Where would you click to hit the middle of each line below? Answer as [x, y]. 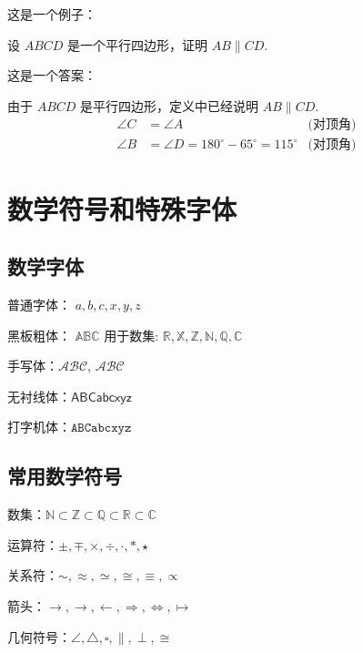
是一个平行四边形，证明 [138, 44]
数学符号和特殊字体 [122, 208]
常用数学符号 [65, 476]
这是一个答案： [52, 75]
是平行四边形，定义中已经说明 [170, 105]
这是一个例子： [52, 14]
